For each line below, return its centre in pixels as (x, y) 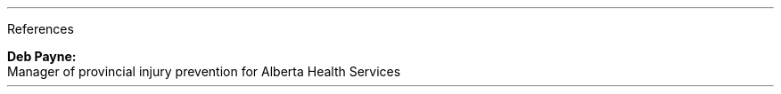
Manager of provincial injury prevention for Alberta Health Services (204, 71)
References (41, 29)
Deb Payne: (42, 56)
